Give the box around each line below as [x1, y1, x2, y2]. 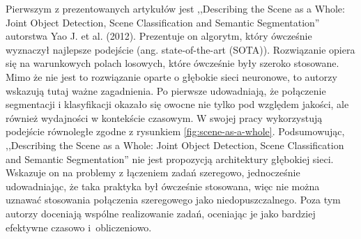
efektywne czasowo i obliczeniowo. [6, 219, 152, 234]
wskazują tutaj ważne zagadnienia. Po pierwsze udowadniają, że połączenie [6, 83, 326, 98]
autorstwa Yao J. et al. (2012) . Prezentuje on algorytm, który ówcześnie [6, 29, 312, 43]
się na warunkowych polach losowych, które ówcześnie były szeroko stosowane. [6, 56, 339, 70]
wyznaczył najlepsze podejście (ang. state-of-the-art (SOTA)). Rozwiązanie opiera [6, 42, 355, 56]
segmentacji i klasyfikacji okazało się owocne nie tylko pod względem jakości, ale [6, 97, 349, 111]
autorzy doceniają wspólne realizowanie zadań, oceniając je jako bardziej [6, 206, 316, 220]
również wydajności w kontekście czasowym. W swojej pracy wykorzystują [6, 110, 323, 125]
